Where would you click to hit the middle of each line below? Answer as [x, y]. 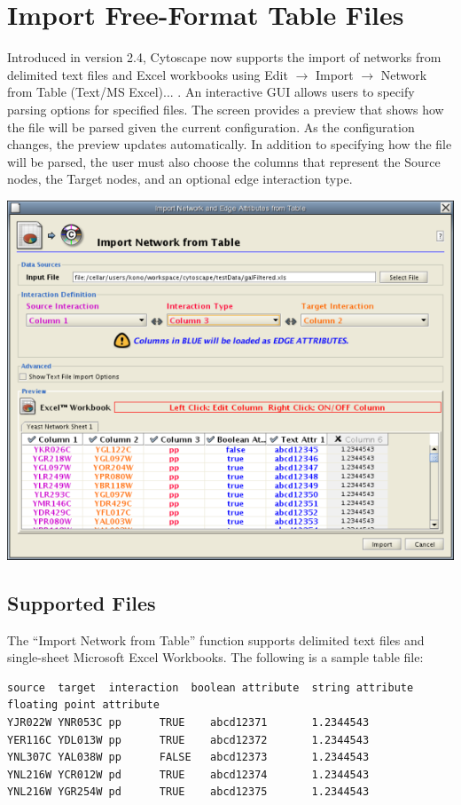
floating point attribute [83, 705]
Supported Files [82, 602]
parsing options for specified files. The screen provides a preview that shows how [226, 109]
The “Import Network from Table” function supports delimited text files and [216, 639]
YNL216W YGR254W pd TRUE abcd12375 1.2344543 [188, 792]
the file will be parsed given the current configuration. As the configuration [211, 126]
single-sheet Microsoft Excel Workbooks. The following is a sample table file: [215, 657]
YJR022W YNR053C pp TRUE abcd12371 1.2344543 [188, 723]
